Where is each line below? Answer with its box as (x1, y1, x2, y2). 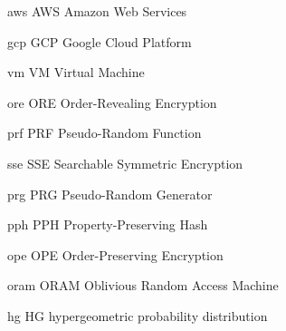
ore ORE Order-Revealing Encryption (7, 92, 217, 112)
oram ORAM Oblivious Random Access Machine (7, 276, 279, 295)
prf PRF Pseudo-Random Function (7, 123, 202, 142)
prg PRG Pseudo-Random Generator (7, 184, 213, 203)
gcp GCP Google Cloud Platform (7, 32, 192, 51)
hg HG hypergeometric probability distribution (7, 306, 268, 325)
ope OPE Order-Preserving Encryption (7, 245, 224, 264)
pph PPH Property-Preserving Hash (7, 215, 208, 234)
